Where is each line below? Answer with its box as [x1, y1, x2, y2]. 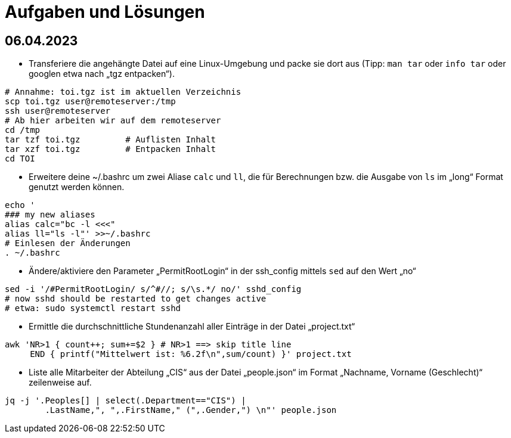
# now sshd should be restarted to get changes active [5, 294, 267, 304]
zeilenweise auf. [29, 377, 92, 388]
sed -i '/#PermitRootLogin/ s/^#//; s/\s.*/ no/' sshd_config [5, 284, 302, 294]
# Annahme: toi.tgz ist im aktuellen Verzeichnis [5, 87, 241, 97]
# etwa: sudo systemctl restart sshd [5, 303, 181, 313]
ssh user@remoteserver [5, 106, 111, 116]
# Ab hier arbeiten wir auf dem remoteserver [5, 116, 221, 126]
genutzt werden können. [29, 182, 125, 192]
